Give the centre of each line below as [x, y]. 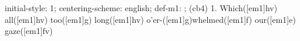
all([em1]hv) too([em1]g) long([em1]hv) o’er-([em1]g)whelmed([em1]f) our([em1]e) [150, 19]
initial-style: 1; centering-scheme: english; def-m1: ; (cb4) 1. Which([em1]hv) [141, 8]
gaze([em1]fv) [29, 31]
